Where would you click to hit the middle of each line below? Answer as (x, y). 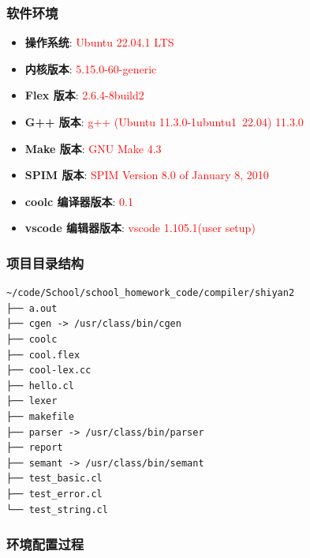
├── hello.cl (40, 386)
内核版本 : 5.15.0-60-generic (91, 68)
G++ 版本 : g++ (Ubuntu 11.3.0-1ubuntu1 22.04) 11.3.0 (164, 122)
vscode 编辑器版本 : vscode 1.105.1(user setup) (140, 228)
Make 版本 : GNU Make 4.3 (93, 148)
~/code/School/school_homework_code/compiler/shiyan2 (151, 293)
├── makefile (40, 416)
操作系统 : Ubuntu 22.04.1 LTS (99, 42)
